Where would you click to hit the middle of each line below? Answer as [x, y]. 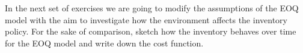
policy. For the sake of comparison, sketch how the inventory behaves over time [151, 31]
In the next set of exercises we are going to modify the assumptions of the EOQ [152, 8]
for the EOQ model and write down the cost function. [104, 43]
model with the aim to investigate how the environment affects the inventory [146, 19]
